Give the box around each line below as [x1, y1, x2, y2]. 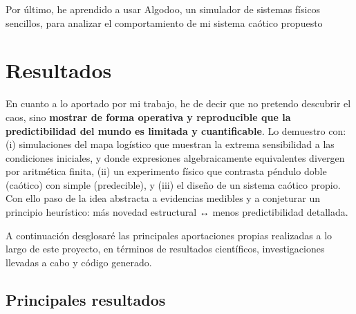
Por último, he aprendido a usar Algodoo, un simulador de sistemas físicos [6, 2, 321, 16]
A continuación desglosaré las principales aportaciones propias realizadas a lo [6, 228, 332, 242]
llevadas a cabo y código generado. [6, 255, 152, 269]
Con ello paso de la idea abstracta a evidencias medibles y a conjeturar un [6, 191, 321, 205]
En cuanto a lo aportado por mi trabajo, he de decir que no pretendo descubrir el [6, 96, 351, 111]
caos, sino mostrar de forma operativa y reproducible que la [6, 109, 291, 124]
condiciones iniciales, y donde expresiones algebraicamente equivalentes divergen [6, 150, 345, 165]
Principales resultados [6, 288, 166, 310]
